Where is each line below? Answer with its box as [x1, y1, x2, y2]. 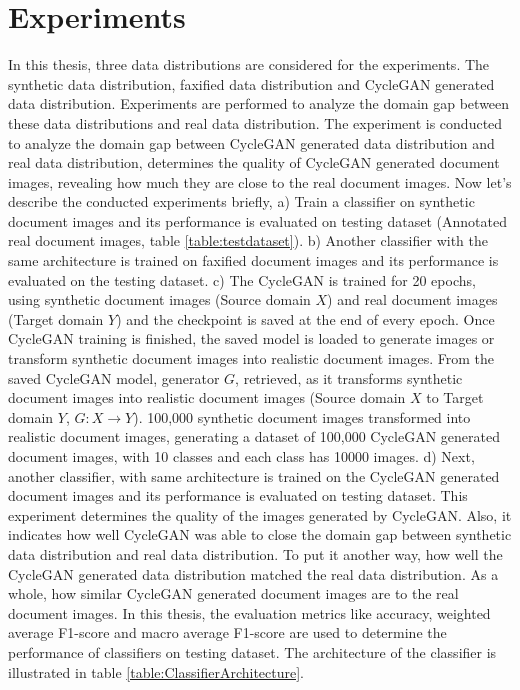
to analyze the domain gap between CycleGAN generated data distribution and [8, 132, 495, 153]
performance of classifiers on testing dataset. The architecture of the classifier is [8, 641, 497, 662]
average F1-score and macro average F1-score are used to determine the [8, 622, 447, 643]
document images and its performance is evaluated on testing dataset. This [8, 485, 468, 506]
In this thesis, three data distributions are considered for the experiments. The [8, 54, 490, 75]
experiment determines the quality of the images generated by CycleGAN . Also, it [8, 504, 512, 525]
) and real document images [327, 289, 498, 310]
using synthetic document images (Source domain [8, 289, 311, 310]
